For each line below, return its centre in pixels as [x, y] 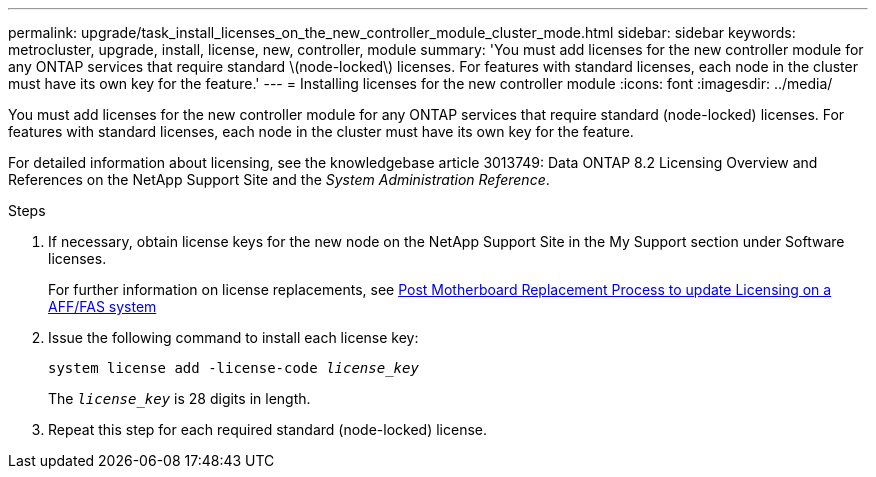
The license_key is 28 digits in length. [179, 398]
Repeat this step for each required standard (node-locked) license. [268, 429]
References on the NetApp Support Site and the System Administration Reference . [279, 179]
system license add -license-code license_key [233, 368]
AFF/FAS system [102, 306]
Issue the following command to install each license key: [233, 337]
